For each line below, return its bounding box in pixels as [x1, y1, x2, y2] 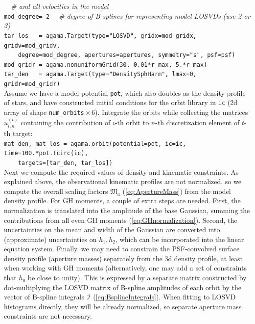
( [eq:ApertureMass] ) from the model [122, 186, 231, 196]
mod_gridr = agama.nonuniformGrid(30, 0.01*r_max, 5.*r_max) [4, 61, 208, 68]
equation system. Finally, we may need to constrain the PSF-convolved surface [4, 243, 240, 254]
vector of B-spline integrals [4, 292, 85, 302]
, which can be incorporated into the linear [116, 234, 244, 244]
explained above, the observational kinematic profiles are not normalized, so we [4, 176, 241, 187]
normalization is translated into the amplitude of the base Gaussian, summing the [4, 205, 250, 215]
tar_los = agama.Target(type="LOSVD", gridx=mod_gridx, [4, 32, 197, 39]
